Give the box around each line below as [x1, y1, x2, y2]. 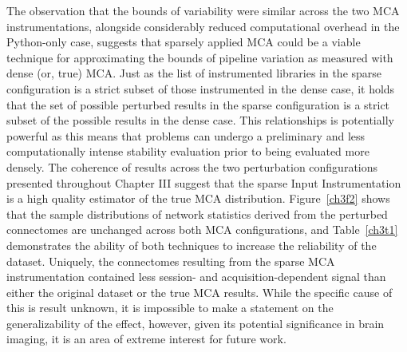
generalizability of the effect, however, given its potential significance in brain [6, 314, 385, 331]
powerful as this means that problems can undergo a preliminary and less [6, 127, 366, 144]
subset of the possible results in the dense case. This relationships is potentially [6, 112, 394, 129]
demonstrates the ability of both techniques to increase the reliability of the [6, 236, 377, 253]
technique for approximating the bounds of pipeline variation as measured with [6, 49, 393, 65]
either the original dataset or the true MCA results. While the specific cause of [6, 283, 393, 300]
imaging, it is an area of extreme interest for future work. [6, 330, 286, 347]
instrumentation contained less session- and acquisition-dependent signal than [6, 268, 386, 285]
